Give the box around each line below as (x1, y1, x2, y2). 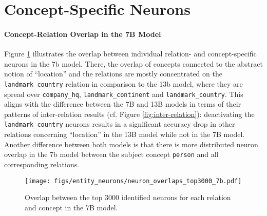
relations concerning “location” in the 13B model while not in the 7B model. (4, 129, 245, 140)
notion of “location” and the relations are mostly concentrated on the (4, 68, 222, 79)
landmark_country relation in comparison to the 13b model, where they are (4, 78, 243, 89)
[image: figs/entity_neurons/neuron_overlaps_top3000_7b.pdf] (25, 177, 242, 185)
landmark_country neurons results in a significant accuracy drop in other (4, 119, 235, 129)
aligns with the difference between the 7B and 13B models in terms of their (4, 99, 241, 109)
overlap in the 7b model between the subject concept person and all (4, 149, 219, 160)
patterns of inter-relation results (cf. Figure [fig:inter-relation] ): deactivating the (4, 108, 255, 119)
